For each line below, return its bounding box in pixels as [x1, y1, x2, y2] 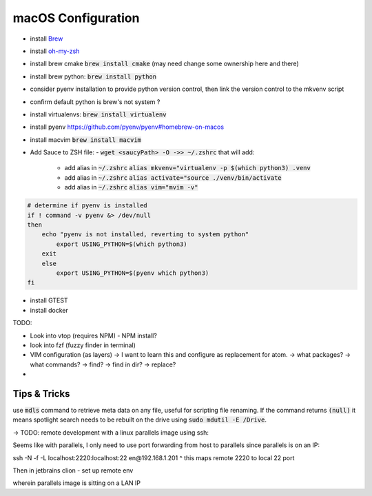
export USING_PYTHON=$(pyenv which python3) [56, 269, 209, 277]
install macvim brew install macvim [30, 135, 141, 144]
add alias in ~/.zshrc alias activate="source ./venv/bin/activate [64, 173, 282, 182]
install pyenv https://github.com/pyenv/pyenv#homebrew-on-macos [30, 123, 224, 131]
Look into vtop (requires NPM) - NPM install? [30, 331, 158, 340]
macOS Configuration [12, 10, 140, 25]
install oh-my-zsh [30, 47, 80, 55]
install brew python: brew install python [30, 72, 157, 81]
